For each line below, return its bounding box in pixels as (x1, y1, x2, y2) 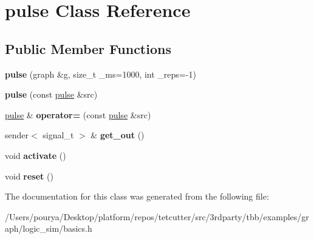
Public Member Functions (5, 39, 171, 58)
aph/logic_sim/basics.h (5, 222, 92, 235)
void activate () (5, 149, 66, 161)
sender (5, 129, 29, 141)
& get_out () (90, 129, 145, 141)
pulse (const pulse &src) (5, 88, 98, 101)
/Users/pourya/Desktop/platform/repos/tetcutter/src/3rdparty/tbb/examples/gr (5, 210, 309, 223)
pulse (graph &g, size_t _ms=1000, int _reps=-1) (5, 67, 196, 80)
